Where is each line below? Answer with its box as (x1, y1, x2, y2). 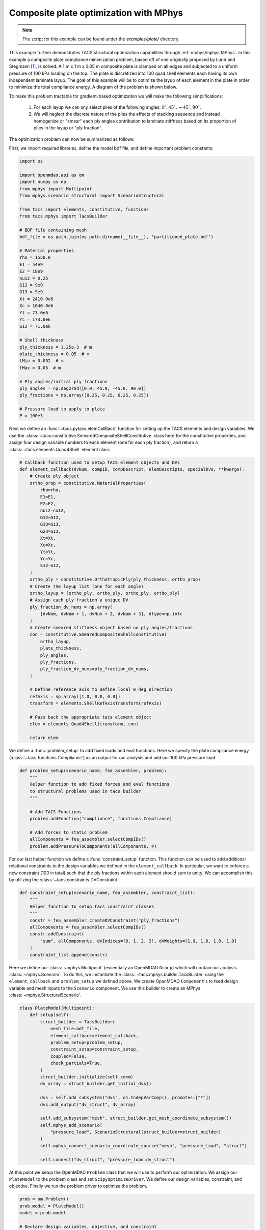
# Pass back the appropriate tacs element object (29, 714, 152, 720)
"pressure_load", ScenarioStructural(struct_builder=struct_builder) (50, 1129, 222, 1135)
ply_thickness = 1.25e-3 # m (19, 344, 92, 350)
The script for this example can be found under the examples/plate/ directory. (22, 36, 180, 42)
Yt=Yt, (40, 549, 56, 554)
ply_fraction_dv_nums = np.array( (29, 604, 113, 610)
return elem (29, 735, 59, 740)
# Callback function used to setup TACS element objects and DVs (19, 460, 180, 465)
